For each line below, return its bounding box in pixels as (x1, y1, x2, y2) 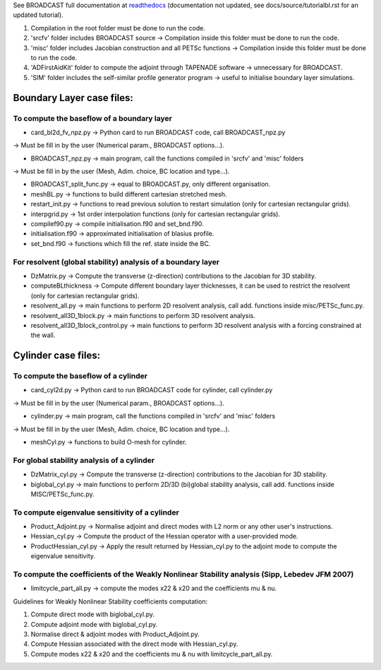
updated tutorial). (13, 11, 64, 19)
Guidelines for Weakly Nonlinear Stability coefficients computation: (13, 597, 208, 606)
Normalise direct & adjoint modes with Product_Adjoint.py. (30, 630, 200, 638)
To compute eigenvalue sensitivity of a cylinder (13, 507, 179, 517)
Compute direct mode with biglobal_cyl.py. (30, 610, 155, 618)
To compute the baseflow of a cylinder (13, 371, 148, 381)
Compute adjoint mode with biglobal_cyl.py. (30, 620, 158, 628)
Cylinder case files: (13, 350, 101, 362)
